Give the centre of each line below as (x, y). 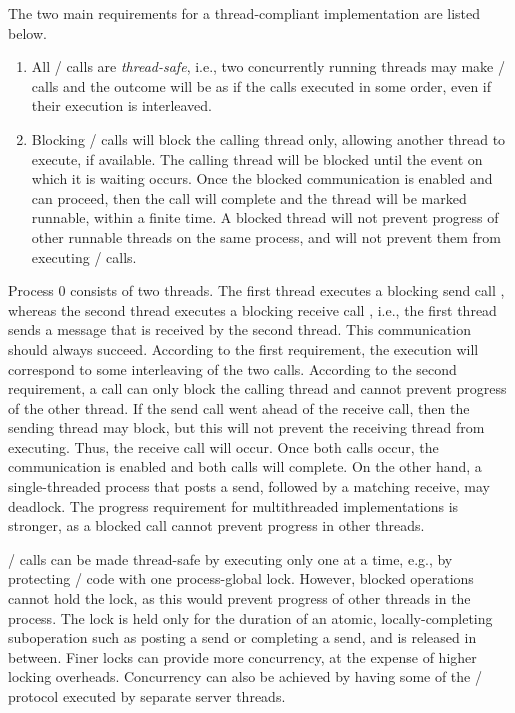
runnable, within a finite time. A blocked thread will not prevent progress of (265, 217)
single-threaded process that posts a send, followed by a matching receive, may (249, 486)
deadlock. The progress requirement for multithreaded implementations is (233, 505)
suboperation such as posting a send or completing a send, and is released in (242, 637)
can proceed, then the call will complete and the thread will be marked (249, 197)
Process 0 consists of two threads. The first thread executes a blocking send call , (256, 290)
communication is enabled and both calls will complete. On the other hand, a (245, 466)
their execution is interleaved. (122, 105)
